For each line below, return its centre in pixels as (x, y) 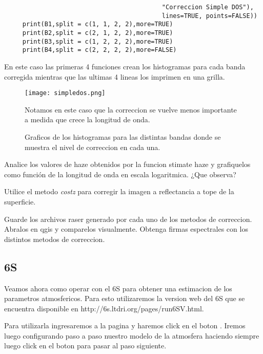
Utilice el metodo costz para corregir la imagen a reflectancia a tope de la (119, 191)
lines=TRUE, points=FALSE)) (209, 16)
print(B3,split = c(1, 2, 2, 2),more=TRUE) (98, 41)
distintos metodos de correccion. (55, 239)
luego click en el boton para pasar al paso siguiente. (85, 346)
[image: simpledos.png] (65, 93)
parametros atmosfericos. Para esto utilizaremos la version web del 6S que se (125, 298)
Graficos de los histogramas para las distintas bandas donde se (123, 136)
